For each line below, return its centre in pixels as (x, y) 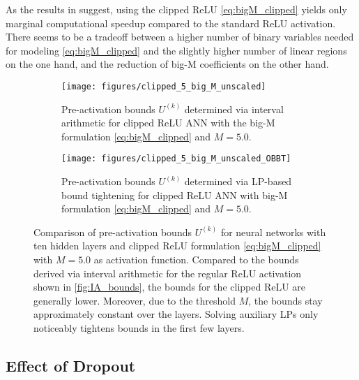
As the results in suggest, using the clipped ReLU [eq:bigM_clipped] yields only (176, 9)
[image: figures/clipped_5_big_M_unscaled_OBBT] (176, 159)
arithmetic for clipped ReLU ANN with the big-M (168, 123)
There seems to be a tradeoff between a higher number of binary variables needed (180, 37)
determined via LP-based (238, 181)
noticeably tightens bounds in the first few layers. (139, 328)
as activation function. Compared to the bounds (196, 260)
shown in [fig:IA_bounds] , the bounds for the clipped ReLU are (170, 287)
